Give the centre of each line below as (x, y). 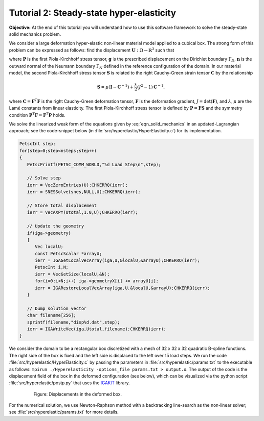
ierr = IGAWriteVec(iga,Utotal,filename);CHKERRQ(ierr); (97, 329)
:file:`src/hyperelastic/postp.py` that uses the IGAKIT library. (69, 383)
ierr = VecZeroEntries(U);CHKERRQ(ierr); (77, 185)
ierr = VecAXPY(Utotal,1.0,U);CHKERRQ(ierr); (83, 212)
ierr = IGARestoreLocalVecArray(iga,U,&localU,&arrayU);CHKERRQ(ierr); (122, 288)
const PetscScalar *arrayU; (68, 253)
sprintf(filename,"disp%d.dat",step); (74, 322)
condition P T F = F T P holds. (37, 115)
